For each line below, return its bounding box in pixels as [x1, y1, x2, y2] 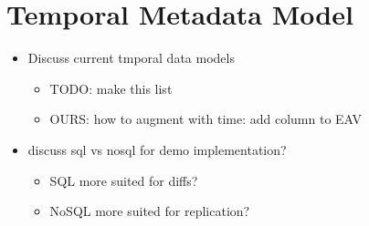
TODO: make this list [49, 78, 173, 98]
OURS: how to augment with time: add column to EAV [49, 109, 363, 128]
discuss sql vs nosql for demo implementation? [27, 139, 287, 159]
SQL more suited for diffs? [49, 170, 198, 190]
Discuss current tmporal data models [27, 48, 235, 67]
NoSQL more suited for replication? [49, 201, 250, 221]
